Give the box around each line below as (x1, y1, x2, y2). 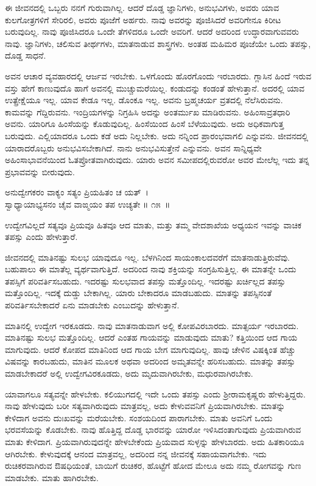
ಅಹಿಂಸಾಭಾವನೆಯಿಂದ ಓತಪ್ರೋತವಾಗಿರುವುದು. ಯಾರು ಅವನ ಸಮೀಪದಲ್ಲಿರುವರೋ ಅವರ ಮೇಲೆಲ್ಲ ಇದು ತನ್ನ (5, 153, 309, 166)
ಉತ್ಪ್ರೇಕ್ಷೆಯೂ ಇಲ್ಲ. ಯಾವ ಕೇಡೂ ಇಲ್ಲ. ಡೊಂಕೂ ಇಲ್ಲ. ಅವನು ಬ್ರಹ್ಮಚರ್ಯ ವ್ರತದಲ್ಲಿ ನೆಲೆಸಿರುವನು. (5, 93, 283, 106)
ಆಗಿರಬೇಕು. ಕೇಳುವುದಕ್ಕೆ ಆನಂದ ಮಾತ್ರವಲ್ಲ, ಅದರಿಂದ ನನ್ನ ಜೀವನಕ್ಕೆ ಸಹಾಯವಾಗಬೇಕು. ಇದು (5, 447, 267, 460)
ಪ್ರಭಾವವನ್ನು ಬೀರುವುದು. (5, 165, 75, 178)
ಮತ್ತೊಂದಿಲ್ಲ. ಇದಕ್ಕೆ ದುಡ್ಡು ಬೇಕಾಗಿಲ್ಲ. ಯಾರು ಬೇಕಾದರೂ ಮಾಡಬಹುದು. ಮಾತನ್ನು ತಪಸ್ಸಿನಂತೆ (5, 286, 272, 299)
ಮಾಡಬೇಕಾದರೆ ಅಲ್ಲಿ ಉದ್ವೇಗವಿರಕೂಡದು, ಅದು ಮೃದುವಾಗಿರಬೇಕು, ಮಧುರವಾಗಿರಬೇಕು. (5, 367, 253, 380)
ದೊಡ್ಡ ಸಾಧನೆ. (5, 49, 46, 62)
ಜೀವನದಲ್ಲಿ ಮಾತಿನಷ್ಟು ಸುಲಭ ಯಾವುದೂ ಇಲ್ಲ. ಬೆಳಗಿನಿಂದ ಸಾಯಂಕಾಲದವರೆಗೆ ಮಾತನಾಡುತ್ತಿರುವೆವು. (5, 250, 290, 263)
